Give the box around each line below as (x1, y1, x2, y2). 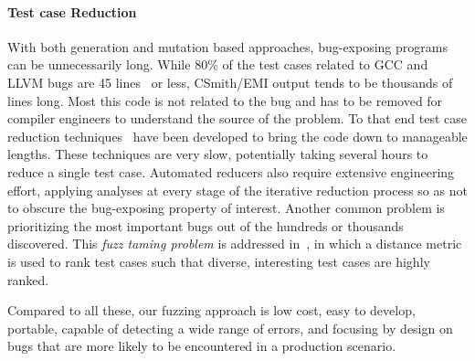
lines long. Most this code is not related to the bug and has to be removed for (7, 90, 443, 110)
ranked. (7, 270, 49, 289)
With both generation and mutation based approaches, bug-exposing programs (7, 37, 448, 56)
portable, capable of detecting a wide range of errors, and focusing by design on (7, 318, 453, 337)
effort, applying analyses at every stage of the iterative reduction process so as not (7, 180, 468, 199)
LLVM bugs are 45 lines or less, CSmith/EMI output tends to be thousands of (7, 72, 453, 91)
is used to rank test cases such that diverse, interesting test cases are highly (7, 251, 430, 271)
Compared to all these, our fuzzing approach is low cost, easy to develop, (7, 301, 416, 320)
